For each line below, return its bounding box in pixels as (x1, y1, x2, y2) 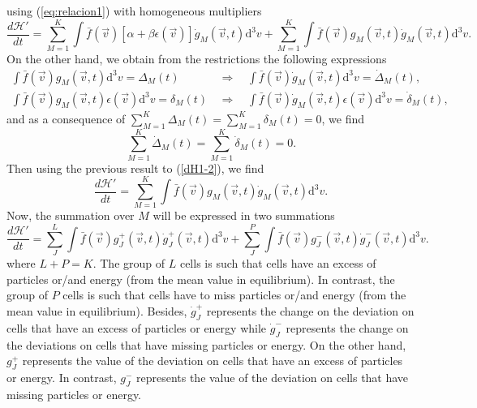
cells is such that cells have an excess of (179, 255, 376, 272)
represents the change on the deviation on (206, 302, 415, 319)
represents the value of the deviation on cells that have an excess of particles (22, 352, 403, 369)
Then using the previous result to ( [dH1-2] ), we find (6, 159, 264, 176)
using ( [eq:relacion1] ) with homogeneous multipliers (6, 2, 262, 19)
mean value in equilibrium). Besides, (6, 302, 187, 319)
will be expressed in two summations (153, 207, 335, 224)
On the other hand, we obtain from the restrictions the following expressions (6, 49, 387, 67)
